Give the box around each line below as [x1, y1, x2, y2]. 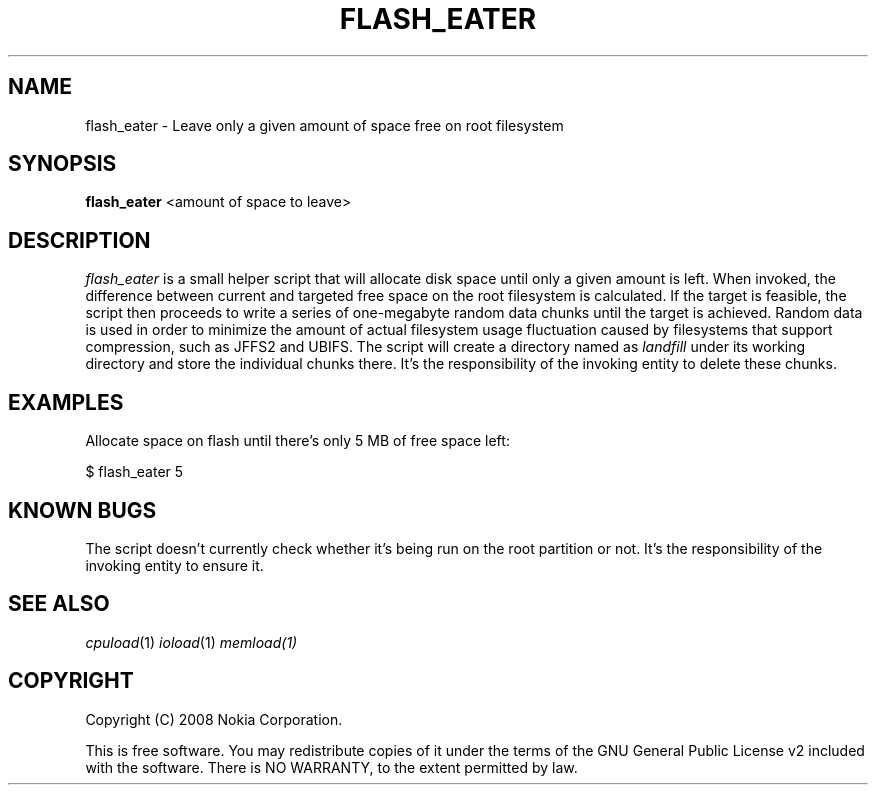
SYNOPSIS [8, 151, 117, 177]
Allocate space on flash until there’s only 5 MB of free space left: [85, 432, 510, 450]
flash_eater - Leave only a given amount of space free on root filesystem [85, 116, 564, 134]
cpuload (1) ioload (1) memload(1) [85, 633, 298, 651]
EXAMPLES [8, 389, 124, 415]
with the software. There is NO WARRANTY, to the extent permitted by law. [85, 758, 578, 776]
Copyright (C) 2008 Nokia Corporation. [85, 710, 343, 728]
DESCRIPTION [8, 227, 151, 253]
